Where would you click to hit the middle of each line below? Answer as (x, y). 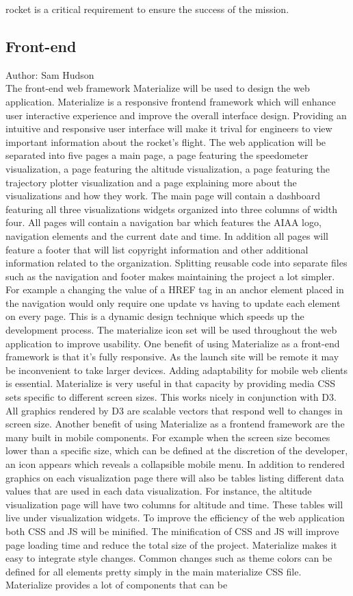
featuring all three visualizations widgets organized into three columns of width (172, 209)
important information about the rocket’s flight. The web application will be (166, 141)
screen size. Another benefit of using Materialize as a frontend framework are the (175, 424)
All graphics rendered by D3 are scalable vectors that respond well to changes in (174, 410)
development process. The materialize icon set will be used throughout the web (171, 330)
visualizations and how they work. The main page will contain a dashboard (163, 196)
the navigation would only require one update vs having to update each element (173, 302)
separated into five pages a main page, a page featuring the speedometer (157, 155)
